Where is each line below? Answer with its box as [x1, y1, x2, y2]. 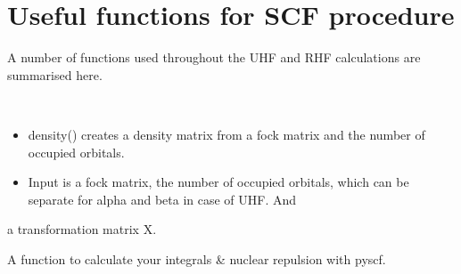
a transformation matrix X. [7, 220, 157, 238]
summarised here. [7, 65, 103, 84]
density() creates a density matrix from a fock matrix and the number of [28, 125, 425, 143]
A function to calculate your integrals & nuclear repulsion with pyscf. [7, 249, 386, 268]
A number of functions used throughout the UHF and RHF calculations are [7, 48, 421, 67]
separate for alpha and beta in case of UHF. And [28, 189, 297, 208]
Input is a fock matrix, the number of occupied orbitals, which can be [28, 173, 409, 191]
